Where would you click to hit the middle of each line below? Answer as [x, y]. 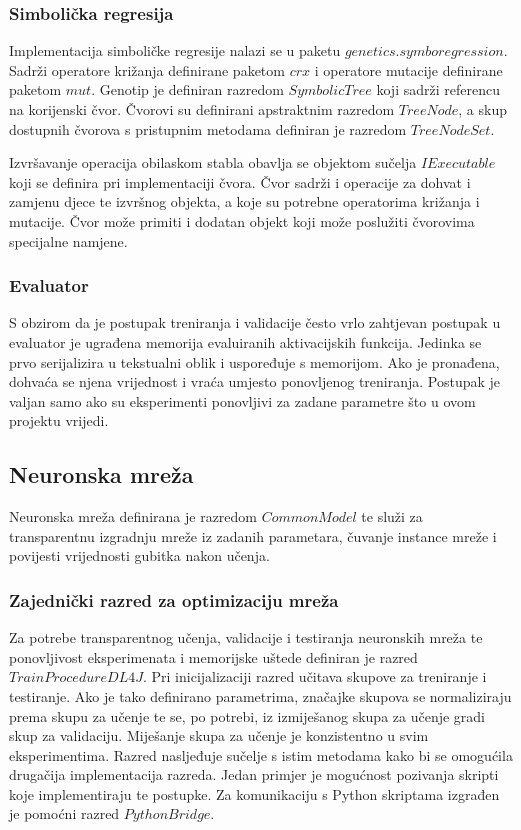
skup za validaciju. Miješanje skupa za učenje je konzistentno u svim [219, 735]
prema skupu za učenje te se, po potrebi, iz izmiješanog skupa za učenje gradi [247, 715]
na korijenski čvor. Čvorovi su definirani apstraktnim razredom [202, 109]
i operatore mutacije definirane [408, 69]
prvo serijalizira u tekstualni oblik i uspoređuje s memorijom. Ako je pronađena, [254, 361]
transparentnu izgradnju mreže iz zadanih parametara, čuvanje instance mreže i [253, 535]
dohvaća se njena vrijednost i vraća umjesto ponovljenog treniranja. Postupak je [255, 381]
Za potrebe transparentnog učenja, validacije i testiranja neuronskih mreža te [246, 637]
